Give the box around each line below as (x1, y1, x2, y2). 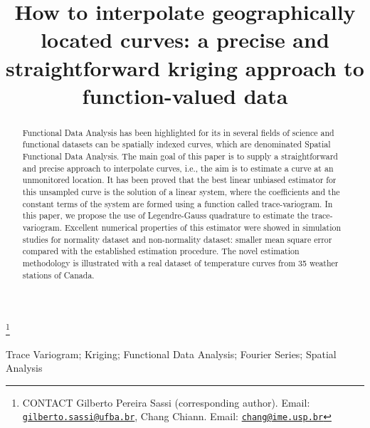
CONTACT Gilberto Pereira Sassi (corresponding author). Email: (22, 395, 310, 409)
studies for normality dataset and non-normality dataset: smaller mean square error (22, 233, 332, 245)
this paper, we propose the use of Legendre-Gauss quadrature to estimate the (22, 209, 309, 221)
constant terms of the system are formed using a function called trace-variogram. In (22, 197, 333, 209)
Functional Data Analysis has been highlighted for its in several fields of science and (22, 126, 334, 138)
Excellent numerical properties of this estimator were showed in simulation (64, 221, 342, 233)
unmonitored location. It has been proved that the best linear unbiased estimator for (22, 174, 337, 186)
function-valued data (82, 80, 288, 110)
